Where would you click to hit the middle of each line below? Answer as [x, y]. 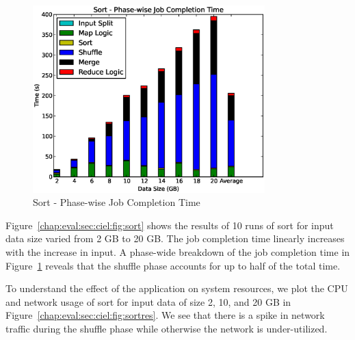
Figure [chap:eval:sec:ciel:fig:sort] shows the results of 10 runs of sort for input [170, 225]
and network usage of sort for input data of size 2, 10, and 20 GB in [148, 301]
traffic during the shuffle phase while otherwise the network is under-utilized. [167, 328]
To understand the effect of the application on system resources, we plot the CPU [177, 288]
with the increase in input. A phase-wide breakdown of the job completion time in [178, 251]
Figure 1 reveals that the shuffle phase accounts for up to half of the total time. [173, 265]
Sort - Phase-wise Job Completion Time [117, 202]
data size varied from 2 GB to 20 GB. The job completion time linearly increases [175, 238]
